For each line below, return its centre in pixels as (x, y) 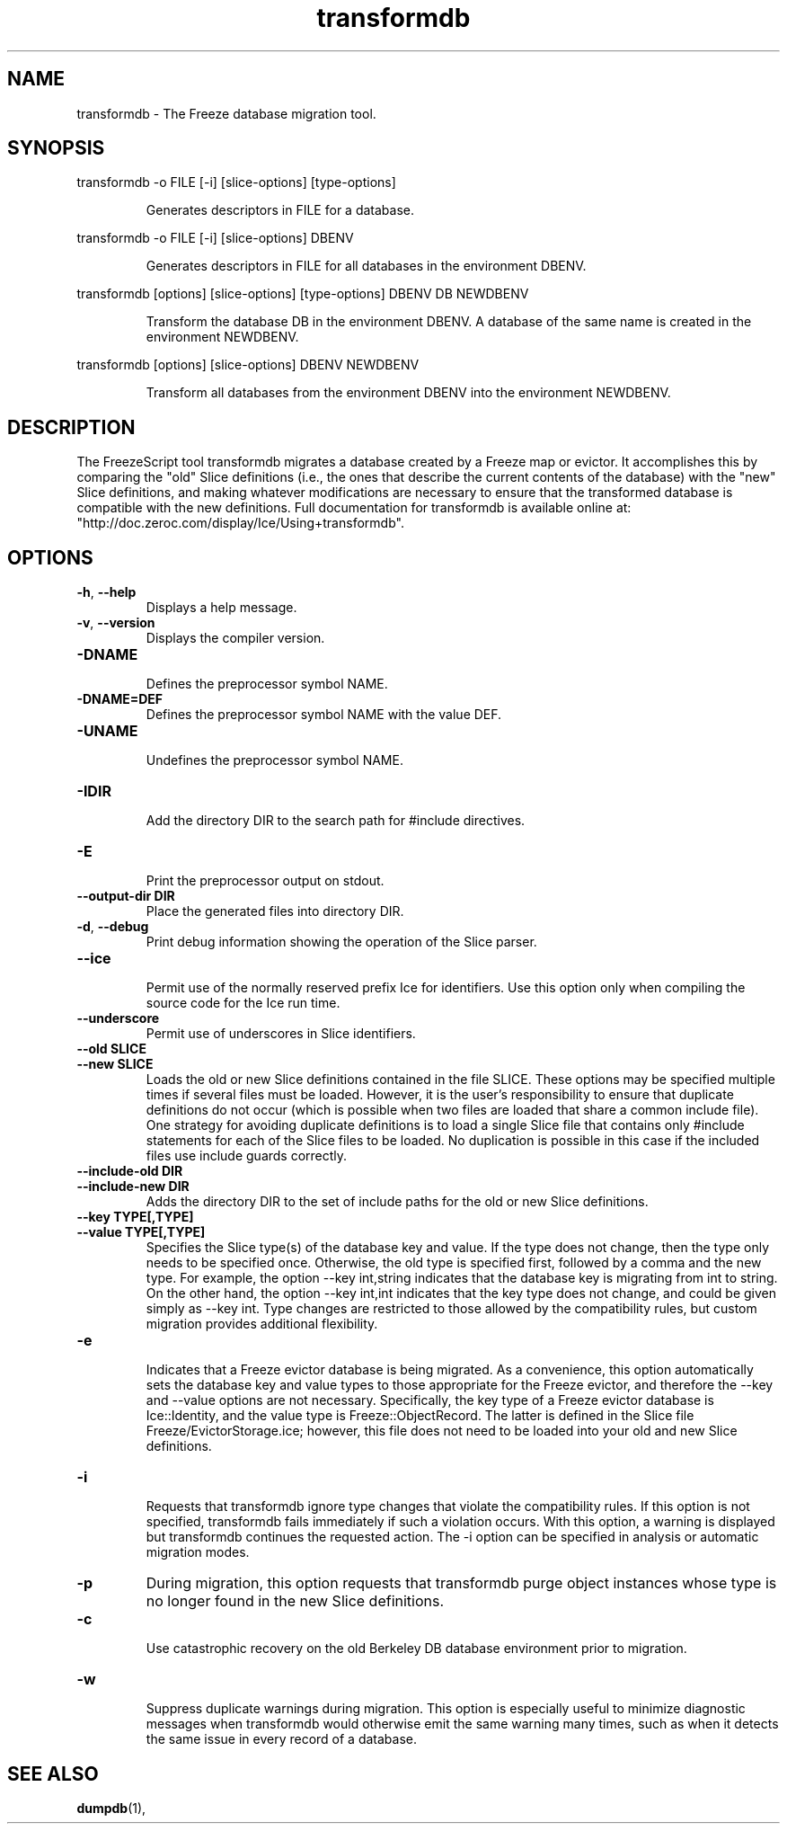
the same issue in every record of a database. (282, 1739)
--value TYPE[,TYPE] (141, 1232)
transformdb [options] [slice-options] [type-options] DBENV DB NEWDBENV (303, 294)
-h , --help (106, 592)
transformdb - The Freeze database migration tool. (226, 113)
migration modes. (198, 1552)
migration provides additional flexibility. (262, 1324)
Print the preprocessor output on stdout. (265, 881)
